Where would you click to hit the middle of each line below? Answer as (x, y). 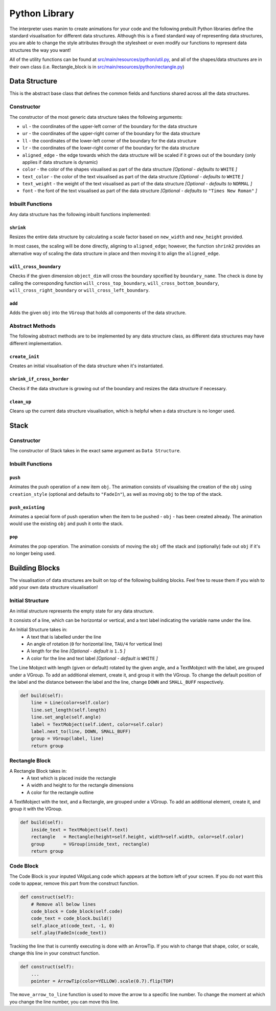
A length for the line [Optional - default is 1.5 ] (76, 651)
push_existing (27, 507)
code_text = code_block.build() (72, 919)
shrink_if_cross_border (39, 379)
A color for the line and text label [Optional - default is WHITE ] (92, 658)
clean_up (20, 402)
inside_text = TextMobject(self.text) (79, 829)
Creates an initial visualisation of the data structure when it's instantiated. (87, 366)
